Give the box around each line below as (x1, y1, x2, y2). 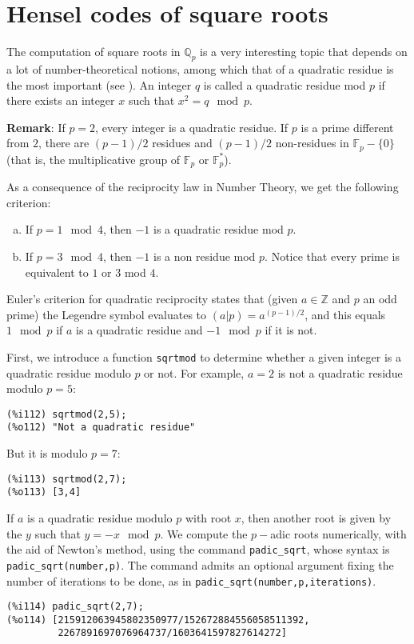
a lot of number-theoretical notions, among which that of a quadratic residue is (6, 60, 394, 77)
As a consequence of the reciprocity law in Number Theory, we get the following (6, 178, 399, 195)
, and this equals (305, 306, 386, 322)
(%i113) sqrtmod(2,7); (6, 473, 127, 485)
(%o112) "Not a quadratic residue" (6, 422, 196, 434)
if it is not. (265, 322, 317, 338)
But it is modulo (6, 445, 88, 462)
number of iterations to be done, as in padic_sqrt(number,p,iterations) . (6, 572, 376, 589)
